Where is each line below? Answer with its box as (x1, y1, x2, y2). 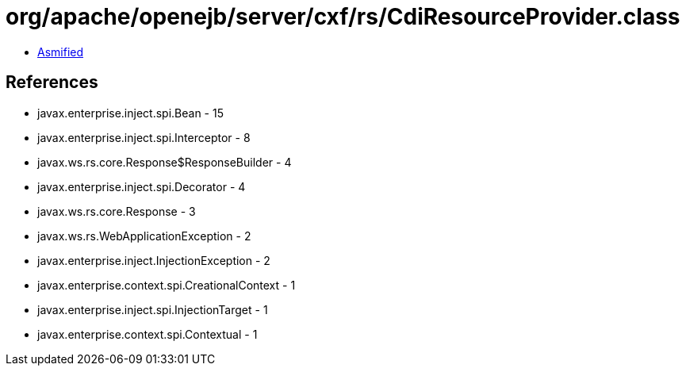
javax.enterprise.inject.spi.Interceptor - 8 (37, 130, 251, 144)
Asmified (37, 44, 84, 59)
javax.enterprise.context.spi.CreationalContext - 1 (37, 278, 296, 292)
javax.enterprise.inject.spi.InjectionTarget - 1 (37, 302, 268, 316)
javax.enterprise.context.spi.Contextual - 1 (37, 327, 258, 341)
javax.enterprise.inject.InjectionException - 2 (37, 253, 270, 267)
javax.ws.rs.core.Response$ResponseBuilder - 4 (37, 155, 292, 169)
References (6, 72, 98, 93)
